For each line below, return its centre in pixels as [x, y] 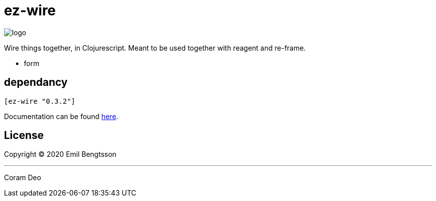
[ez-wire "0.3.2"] [40, 101]
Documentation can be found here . [61, 116]
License [24, 135]
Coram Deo [23, 178]
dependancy [36, 82]
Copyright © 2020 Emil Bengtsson [60, 154]
